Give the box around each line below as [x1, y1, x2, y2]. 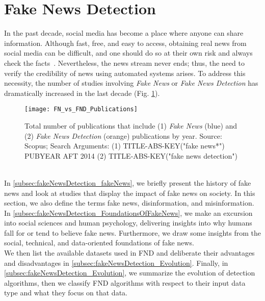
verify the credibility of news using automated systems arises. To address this [4, 67, 246, 78]
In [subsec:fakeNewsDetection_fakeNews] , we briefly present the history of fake [4, 177, 251, 188]
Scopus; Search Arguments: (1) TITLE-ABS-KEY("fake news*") [24, 140, 225, 151]
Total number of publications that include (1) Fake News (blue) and [24, 120, 237, 131]
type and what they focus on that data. [4, 287, 127, 298]
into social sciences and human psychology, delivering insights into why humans [4, 217, 252, 228]
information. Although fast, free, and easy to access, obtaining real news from [4, 37, 247, 48]
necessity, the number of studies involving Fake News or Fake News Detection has [4, 78, 258, 88]
